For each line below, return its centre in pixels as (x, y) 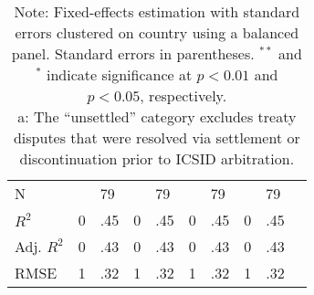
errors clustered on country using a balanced (157, 32)
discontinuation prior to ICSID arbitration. (157, 158)
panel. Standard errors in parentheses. (133, 53)
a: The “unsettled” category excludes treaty (157, 116)
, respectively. (183, 95)
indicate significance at (119, 74)
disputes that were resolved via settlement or (157, 137)
